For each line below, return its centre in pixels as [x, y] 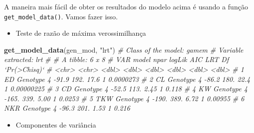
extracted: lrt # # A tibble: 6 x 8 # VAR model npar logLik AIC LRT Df [117, 59]
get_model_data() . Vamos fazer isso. [61, 16]
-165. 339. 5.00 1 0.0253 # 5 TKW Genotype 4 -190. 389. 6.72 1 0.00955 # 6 [124, 98]
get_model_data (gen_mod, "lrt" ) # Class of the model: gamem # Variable [124, 49]
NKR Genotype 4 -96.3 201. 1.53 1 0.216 [67, 108]
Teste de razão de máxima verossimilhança [81, 33]
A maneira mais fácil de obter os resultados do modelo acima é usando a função [126, 6]
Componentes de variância [56, 125]
